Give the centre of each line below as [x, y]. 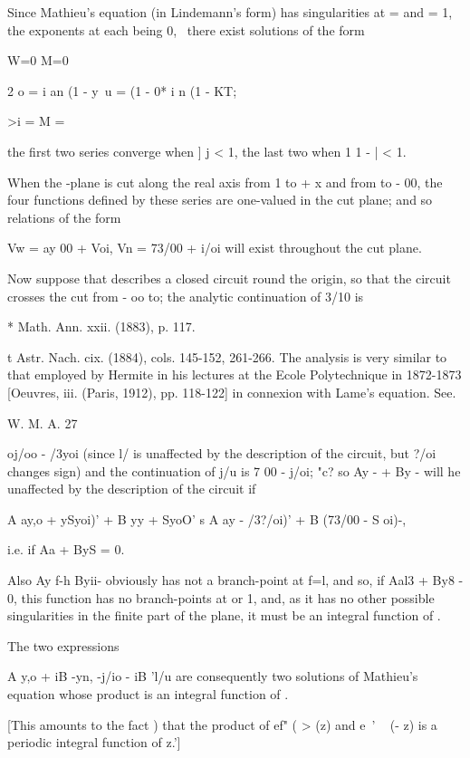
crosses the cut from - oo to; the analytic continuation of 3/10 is [186, 296]
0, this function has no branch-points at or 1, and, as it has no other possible [221, 597]
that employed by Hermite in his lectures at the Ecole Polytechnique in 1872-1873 [235, 374]
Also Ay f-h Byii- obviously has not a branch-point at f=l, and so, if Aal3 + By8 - [235, 580]
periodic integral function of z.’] [94, 742]
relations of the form [64, 217]
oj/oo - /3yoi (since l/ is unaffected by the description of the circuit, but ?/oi [222, 453]
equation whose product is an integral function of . [148, 694]
